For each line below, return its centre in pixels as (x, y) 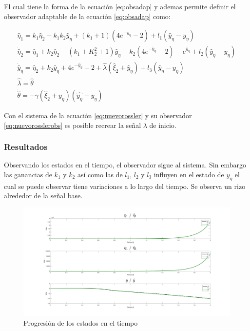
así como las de (100, 174)
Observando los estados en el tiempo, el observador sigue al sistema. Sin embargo (125, 165)
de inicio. (163, 125)
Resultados (26, 147)
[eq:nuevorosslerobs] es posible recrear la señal (73, 125)
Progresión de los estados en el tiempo (81, 322)
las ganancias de (28, 174)
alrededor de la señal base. (43, 196)
